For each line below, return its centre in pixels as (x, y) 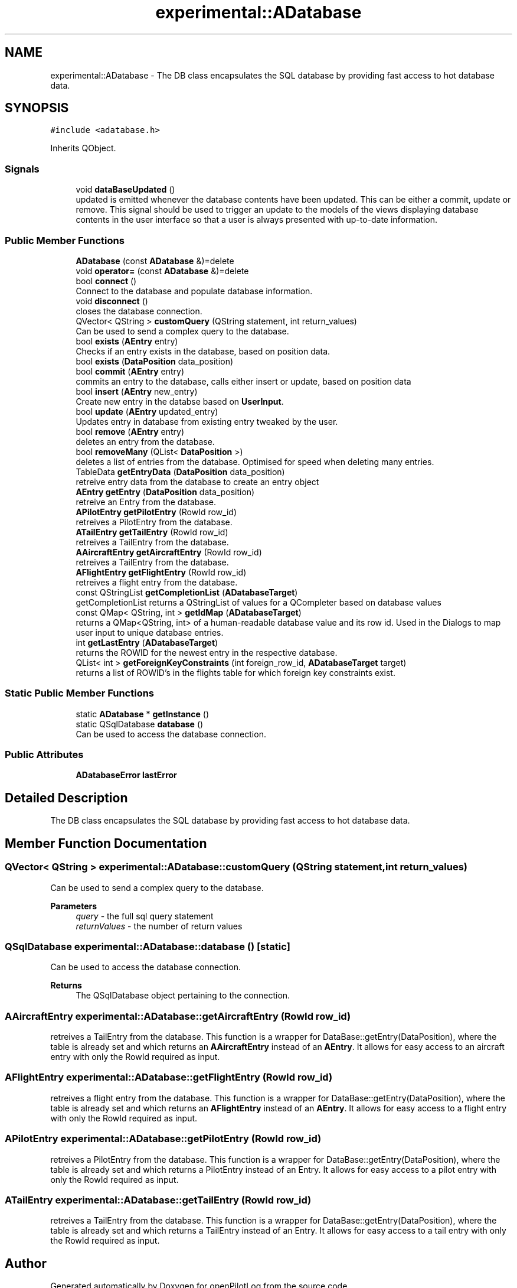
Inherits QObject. (83, 148)
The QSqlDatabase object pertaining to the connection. (183, 996)
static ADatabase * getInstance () (142, 714)
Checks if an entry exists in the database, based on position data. (203, 351)
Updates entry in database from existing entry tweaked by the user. (207, 421)
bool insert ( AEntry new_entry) (137, 391)
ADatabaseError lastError (126, 775)
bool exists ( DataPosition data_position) (155, 361)
